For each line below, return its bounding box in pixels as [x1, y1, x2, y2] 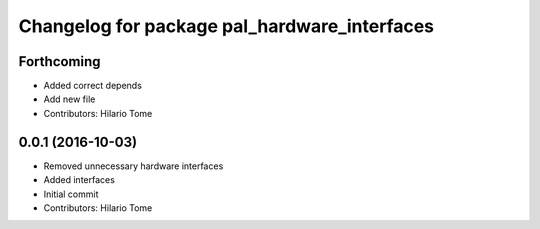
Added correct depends [43, 80, 142, 92]
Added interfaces [43, 174, 115, 186]
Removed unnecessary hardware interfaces [43, 160, 224, 172]
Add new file [43, 93, 96, 105]
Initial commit [43, 188, 99, 200]
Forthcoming [18, 53, 101, 70]
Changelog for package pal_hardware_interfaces [18, 15, 435, 37]
